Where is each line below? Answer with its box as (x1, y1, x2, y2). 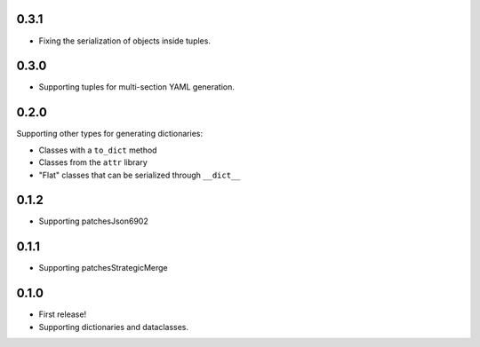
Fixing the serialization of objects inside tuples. (38, 35, 211, 46)
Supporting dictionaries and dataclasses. (38, 321, 189, 332)
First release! (38, 309, 87, 319)
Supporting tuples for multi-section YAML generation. (38, 82, 236, 92)
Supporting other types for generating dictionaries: (16, 129, 204, 139)
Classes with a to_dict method (38, 145, 157, 155)
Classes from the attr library (38, 157, 148, 168)
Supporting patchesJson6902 (38, 216, 148, 226)
